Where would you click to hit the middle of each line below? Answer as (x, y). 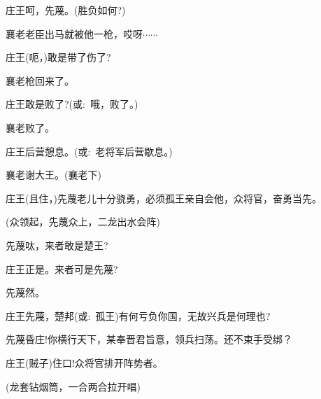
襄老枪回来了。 (40, 80)
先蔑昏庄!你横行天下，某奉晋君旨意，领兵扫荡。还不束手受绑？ (149, 339)
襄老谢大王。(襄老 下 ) (53, 175)
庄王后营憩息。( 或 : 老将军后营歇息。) (89, 151)
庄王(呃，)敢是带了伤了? (58, 57)
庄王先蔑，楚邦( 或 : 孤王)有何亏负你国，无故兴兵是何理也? (138, 315)
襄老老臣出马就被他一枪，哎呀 (74, 33)
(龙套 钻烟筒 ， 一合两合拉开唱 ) (73, 386)
